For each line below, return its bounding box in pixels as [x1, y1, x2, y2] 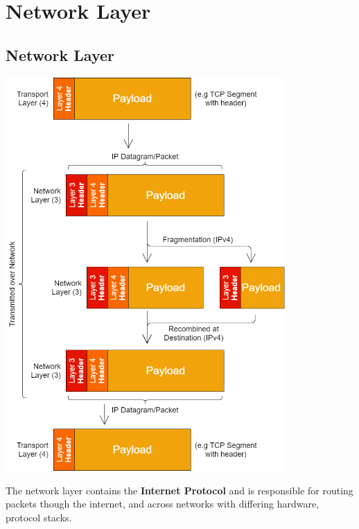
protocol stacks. [6, 510, 72, 524]
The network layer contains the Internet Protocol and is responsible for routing [6, 483, 353, 497]
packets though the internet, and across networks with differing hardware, [6, 496, 319, 511]
